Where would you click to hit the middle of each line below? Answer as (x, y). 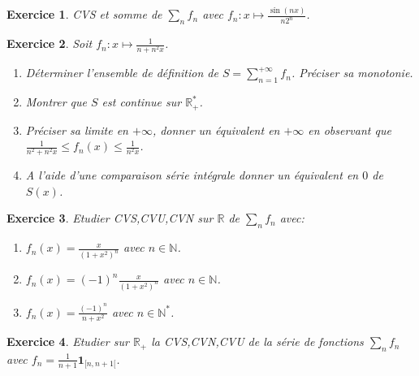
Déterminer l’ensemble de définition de (122, 73)
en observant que (350, 130)
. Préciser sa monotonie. (352, 73)
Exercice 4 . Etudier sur (68, 341)
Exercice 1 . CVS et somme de (84, 14)
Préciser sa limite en (77, 130)
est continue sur (142, 102)
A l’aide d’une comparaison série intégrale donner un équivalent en (192, 175)
